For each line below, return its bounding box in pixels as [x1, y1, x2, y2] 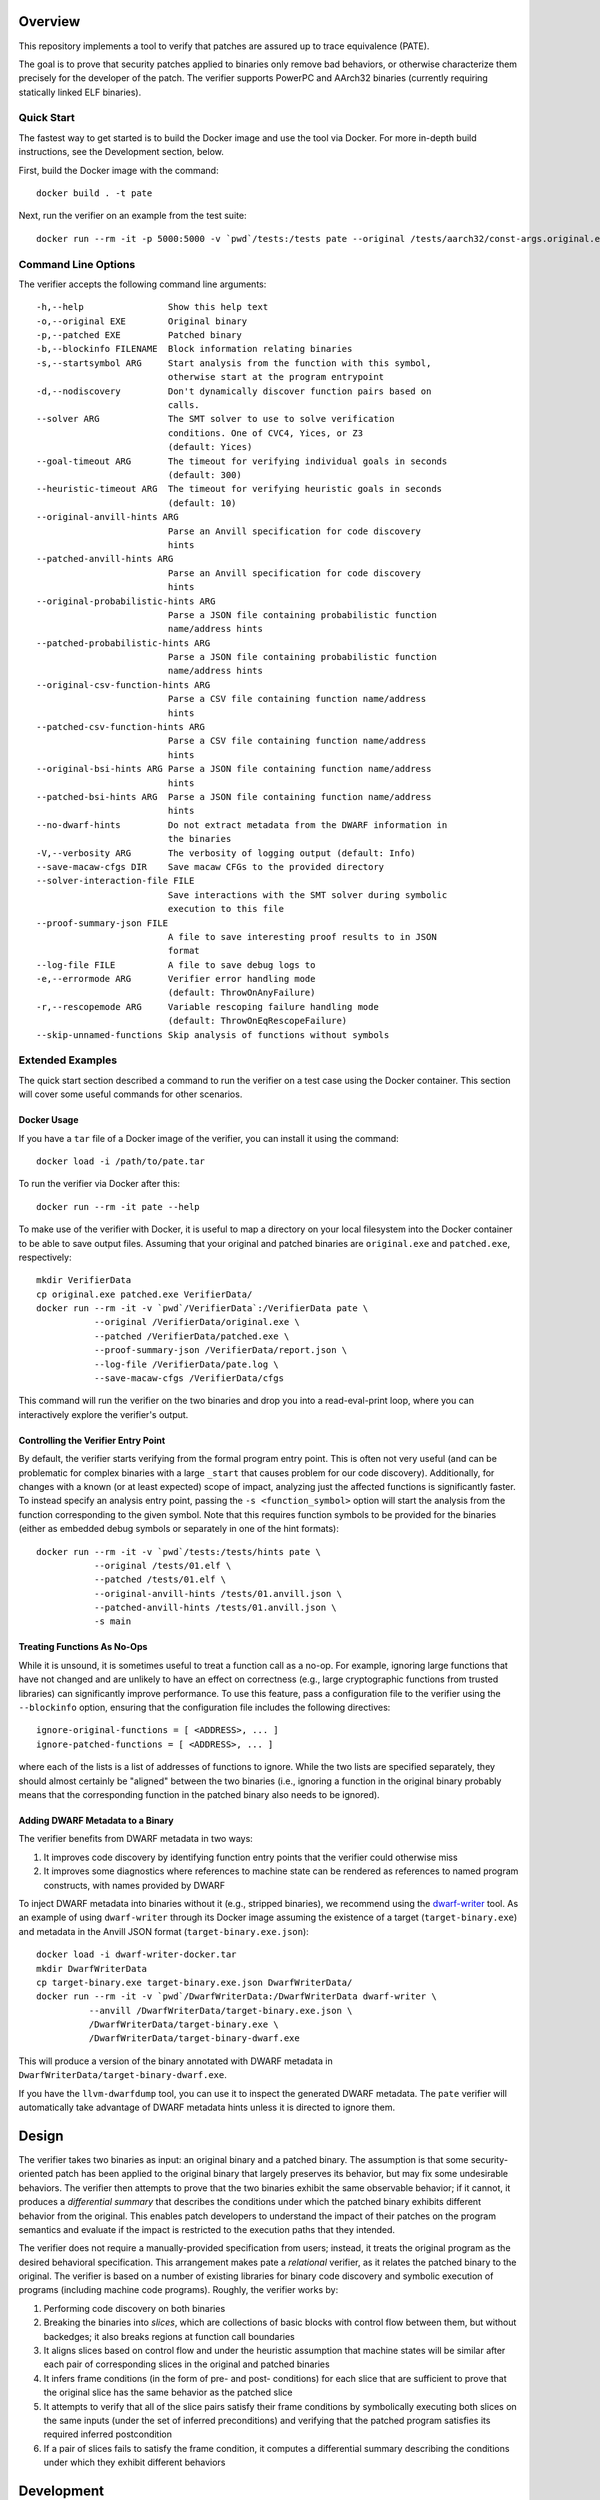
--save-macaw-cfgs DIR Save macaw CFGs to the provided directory [36, 861, 385, 872]
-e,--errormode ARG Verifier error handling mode [36, 973, 316, 985]
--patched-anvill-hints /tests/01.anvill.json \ [93, 1602, 337, 1614]
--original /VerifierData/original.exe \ [93, 1316, 300, 1328]
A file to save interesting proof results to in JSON [167, 931, 437, 942]
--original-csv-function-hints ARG [36, 679, 211, 690]
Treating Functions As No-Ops [18, 1641, 148, 1653]
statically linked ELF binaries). [18, 86, 142, 98]
